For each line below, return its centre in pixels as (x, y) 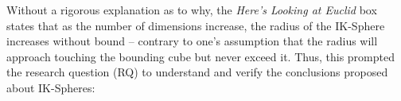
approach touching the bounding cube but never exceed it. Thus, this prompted (200, 56)
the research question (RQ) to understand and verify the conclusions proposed (197, 72)
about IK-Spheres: (51, 87)
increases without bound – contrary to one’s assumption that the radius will (192, 41)
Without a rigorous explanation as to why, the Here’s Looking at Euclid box (192, 10)
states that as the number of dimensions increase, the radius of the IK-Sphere (196, 25)
